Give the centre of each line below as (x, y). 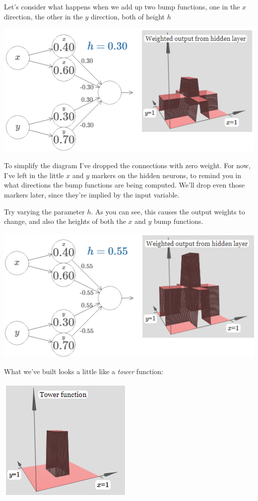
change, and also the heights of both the (65, 221)
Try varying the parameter (44, 211)
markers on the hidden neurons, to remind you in (166, 175)
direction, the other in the (43, 16)
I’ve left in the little (34, 175)
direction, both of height (128, 16)
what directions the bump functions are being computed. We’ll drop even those (124, 185)
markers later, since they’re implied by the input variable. (92, 194)
